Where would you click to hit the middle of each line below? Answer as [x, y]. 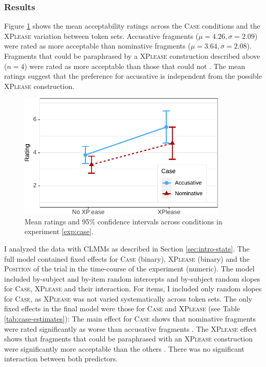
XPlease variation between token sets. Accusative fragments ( [101, 36]
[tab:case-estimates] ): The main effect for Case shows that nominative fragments [130, 319]
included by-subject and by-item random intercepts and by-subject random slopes [132, 278]
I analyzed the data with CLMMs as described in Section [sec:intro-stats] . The [127, 248]
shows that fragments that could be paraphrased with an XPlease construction [128, 339]
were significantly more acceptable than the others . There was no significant [124, 348]
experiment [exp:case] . [59, 231]
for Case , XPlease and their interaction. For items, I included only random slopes [133, 289]
